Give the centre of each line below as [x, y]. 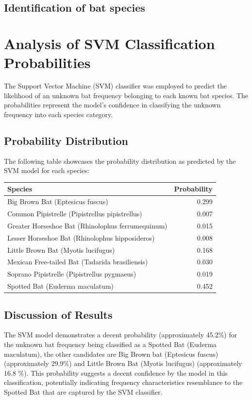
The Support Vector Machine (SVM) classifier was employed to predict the [115, 86]
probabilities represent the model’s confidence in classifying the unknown [112, 105]
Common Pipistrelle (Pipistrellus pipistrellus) [75, 214]
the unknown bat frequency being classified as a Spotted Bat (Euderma [110, 344]
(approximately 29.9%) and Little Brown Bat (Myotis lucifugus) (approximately [123, 363]
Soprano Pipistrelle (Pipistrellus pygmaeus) [72, 274]
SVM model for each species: [47, 170]
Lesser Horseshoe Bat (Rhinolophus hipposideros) [81, 237]
